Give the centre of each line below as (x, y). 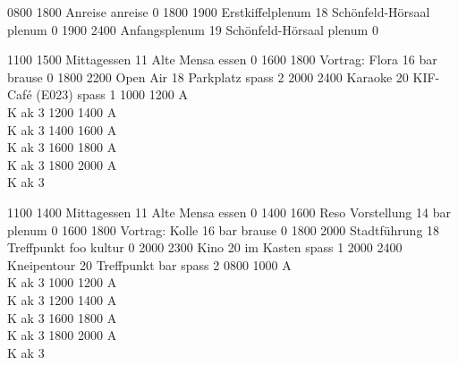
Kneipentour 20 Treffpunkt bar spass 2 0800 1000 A (149, 264)
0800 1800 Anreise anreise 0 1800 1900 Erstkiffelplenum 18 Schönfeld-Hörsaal (219, 12)
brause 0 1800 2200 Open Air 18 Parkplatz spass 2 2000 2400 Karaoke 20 (208, 76)
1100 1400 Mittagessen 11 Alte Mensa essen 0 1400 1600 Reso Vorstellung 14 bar (229, 212)
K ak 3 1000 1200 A (62, 282)
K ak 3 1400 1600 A (62, 129)
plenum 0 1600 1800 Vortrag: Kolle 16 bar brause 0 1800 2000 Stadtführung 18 (224, 229)
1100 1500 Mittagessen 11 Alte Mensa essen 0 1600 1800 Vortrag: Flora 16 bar (222, 59)
